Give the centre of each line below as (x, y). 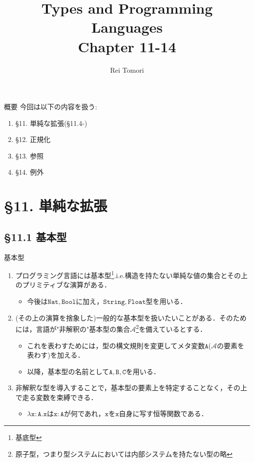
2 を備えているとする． (171, 328)
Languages (127, 27)
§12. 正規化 (33, 139)
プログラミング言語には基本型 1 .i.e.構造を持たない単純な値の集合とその (128, 274)
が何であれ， (84, 413)
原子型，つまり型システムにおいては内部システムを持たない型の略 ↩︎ (124, 453)
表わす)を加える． (56, 355)
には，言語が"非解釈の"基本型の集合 (73, 329)
